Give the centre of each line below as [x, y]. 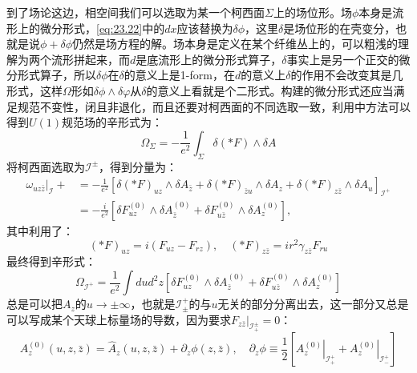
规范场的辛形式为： [113, 122]
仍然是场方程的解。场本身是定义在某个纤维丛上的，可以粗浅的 [235, 44]
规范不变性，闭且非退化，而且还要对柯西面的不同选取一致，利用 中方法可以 [214, 106]
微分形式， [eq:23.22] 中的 [102, 28]
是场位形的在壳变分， [340, 28]
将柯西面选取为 [46, 166]
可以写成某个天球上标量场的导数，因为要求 [119, 319]
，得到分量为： [138, 166]
